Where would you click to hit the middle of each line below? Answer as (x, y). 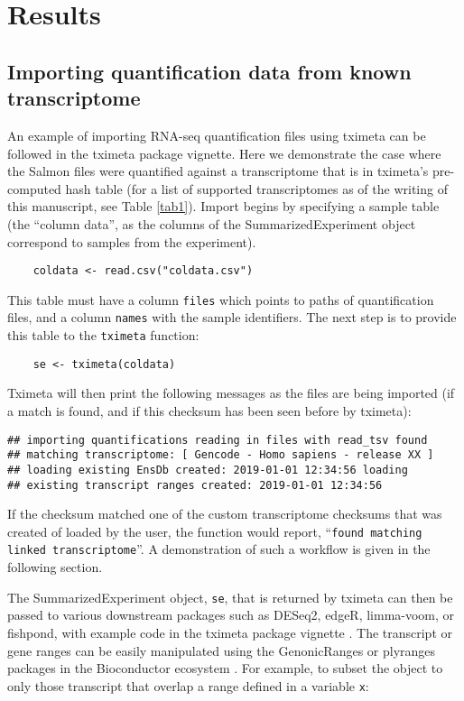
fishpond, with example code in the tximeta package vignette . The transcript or (230, 632)
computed (34, 188)
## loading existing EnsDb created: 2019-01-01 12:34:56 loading (208, 470)
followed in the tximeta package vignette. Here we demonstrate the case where (224, 153)
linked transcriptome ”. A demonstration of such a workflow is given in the (219, 549)
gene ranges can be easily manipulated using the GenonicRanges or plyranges (222, 650)
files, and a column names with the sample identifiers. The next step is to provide (232, 317)
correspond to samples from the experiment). (132, 241)
